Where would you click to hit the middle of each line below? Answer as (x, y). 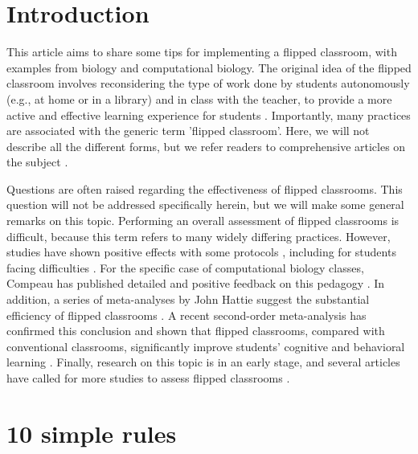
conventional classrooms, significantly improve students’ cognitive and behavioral (206, 346)
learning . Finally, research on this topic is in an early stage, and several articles (203, 362)
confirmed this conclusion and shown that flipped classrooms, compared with (196, 331)
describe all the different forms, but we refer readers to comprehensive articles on (206, 146)
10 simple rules (92, 433)
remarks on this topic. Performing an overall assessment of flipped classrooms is (203, 221)
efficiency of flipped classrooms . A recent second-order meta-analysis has (186, 315)
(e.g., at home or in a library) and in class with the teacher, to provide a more (199, 98)
